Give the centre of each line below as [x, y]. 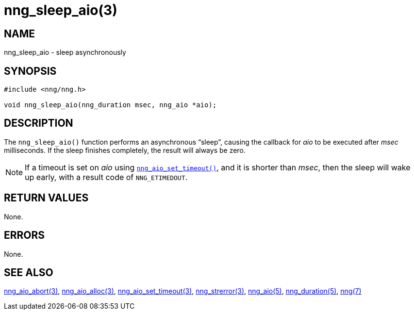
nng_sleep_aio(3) [61, 10]
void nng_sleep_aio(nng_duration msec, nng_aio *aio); [110, 105]
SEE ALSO [29, 272]
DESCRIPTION [39, 123]
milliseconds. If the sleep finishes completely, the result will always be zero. [125, 150]
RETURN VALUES [46, 198]
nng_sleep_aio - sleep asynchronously [65, 52]
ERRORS [25, 235]
